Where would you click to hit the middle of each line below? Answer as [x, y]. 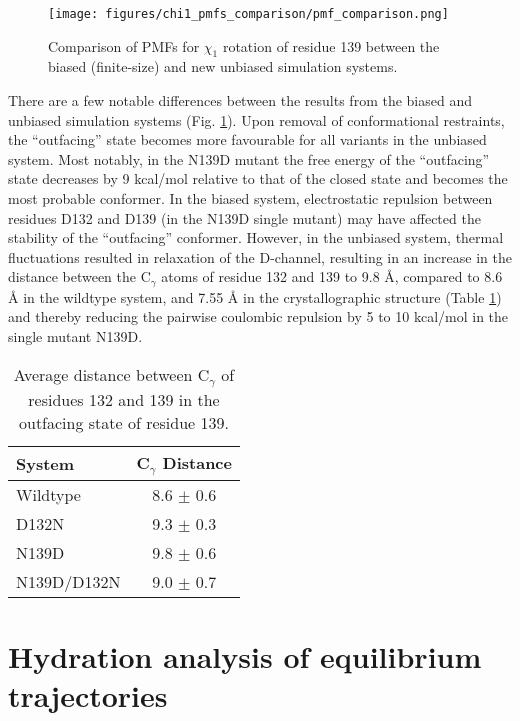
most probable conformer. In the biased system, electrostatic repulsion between [250, 198]
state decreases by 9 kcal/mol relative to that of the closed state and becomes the [258, 178]
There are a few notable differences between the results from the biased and [240, 100]
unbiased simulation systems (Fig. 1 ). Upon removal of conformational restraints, [256, 119]
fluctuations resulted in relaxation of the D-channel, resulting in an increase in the [260, 256]
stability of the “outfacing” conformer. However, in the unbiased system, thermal [256, 237]
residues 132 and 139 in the [124, 399]
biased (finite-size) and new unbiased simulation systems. [223, 66]
